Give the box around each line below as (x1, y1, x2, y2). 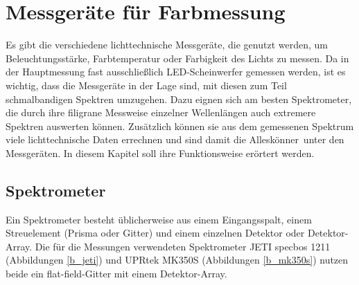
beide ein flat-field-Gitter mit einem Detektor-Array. (6, 266, 227, 281)
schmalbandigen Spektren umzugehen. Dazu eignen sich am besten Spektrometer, (6, 91, 352, 106)
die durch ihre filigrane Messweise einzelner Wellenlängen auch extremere (6, 105, 316, 120)
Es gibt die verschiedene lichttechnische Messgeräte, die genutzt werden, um (6, 37, 328, 52)
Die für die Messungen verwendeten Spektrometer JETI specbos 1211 (35, 239, 331, 253)
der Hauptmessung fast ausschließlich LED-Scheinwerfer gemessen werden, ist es (6, 64, 346, 79)
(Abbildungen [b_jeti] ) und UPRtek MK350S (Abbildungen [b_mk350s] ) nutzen (6, 252, 349, 267)
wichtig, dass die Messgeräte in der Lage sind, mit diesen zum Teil (6, 77, 287, 92)
